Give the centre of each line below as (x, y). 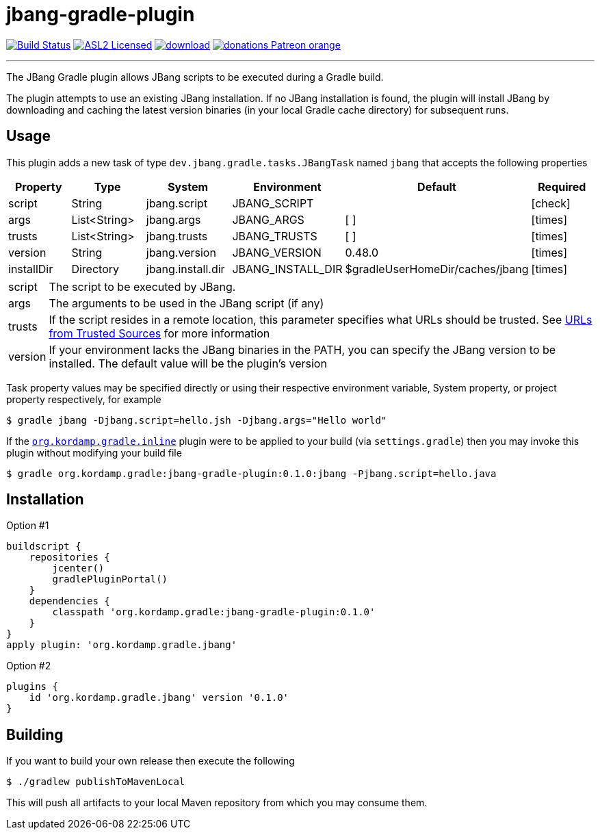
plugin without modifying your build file (94, 452)
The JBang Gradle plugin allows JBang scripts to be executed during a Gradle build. (195, 77)
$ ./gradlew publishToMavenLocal (96, 782)
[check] (551, 203)
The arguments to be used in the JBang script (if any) (186, 303)
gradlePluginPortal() (110, 579)
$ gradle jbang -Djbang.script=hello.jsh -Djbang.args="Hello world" (197, 420)
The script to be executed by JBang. (142, 286)
